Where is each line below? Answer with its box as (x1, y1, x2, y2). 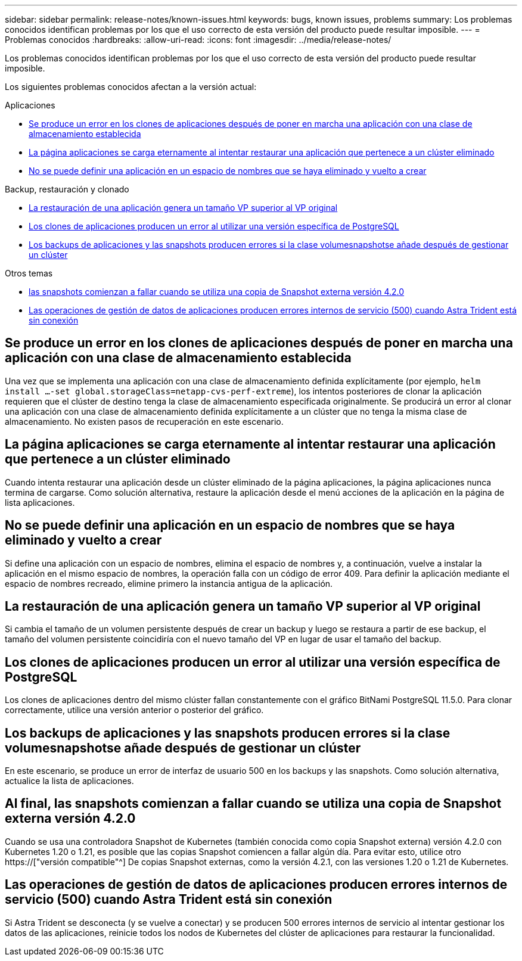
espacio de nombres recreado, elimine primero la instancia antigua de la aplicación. (5, 578, 333, 589)
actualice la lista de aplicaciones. (5, 776, 134, 786)
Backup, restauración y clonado (5, 184, 129, 194)
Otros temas (5, 268, 53, 278)
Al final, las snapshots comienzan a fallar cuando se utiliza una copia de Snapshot (5, 796, 502, 811)
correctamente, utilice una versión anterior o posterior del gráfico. (5, 705, 264, 716)
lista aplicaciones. (5, 497, 75, 508)
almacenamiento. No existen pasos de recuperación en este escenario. (5, 416, 284, 427)
